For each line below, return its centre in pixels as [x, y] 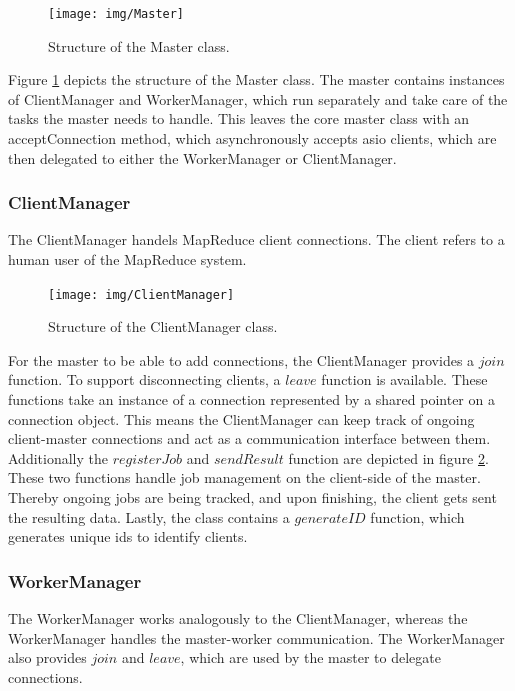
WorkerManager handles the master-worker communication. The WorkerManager [256, 637]
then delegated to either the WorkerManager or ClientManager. [202, 157]
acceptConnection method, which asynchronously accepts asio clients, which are [252, 138]
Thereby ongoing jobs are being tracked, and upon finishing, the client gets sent [252, 497]
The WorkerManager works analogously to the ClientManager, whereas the [238, 618]
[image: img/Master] [116, 14]
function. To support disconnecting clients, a [144, 379]
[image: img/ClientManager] [141, 294]
